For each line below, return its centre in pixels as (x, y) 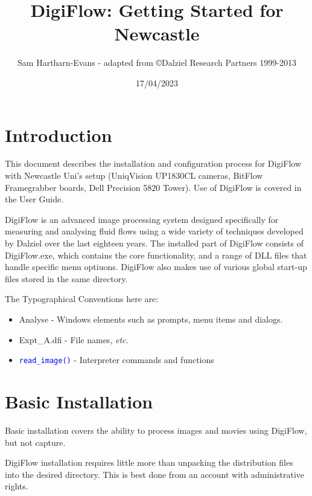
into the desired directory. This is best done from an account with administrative (155, 474)
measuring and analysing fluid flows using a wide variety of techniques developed (154, 231)
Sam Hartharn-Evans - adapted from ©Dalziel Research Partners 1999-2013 (157, 63)
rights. (17, 486)
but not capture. (35, 442)
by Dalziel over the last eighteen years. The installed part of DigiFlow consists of (154, 243)
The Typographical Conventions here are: (82, 299)
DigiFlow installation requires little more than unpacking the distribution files (149, 462)
